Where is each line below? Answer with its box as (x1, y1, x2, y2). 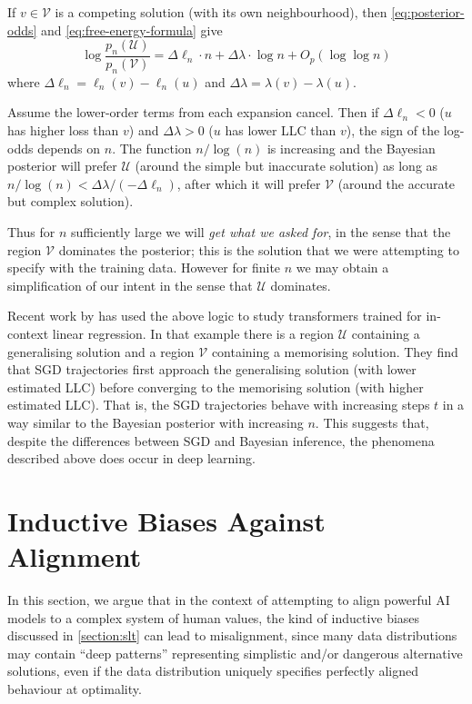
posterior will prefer (7, 156, 117, 175)
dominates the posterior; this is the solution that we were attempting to (58, 240, 459, 259)
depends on (37, 138, 101, 157)
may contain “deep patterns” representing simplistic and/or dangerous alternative (7, 643, 463, 662)
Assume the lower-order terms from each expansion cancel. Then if (7, 103, 379, 122)
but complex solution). (7, 192, 134, 211)
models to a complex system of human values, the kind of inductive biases (7, 608, 420, 627)
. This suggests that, (315, 412, 429, 431)
